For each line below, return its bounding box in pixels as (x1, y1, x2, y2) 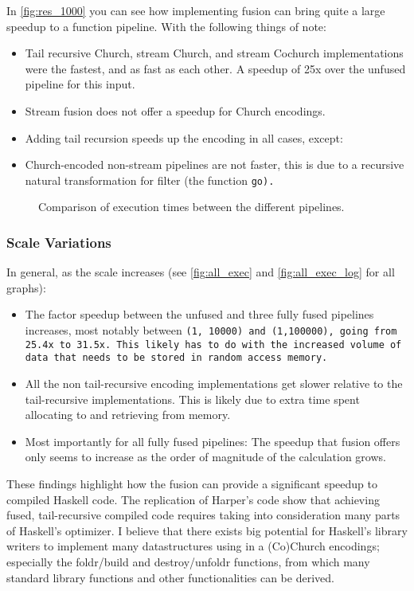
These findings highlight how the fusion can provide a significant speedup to (6, 475, 377, 491)
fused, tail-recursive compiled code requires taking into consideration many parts (6, 507, 400, 523)
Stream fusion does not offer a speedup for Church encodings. (25, 102, 326, 119)
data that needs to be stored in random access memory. (25, 352, 328, 364)
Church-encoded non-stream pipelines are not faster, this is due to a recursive (25, 156, 404, 173)
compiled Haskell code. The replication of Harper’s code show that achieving (6, 491, 380, 507)
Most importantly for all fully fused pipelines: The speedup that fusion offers (25, 432, 400, 449)
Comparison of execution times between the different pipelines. (38, 198, 345, 215)
